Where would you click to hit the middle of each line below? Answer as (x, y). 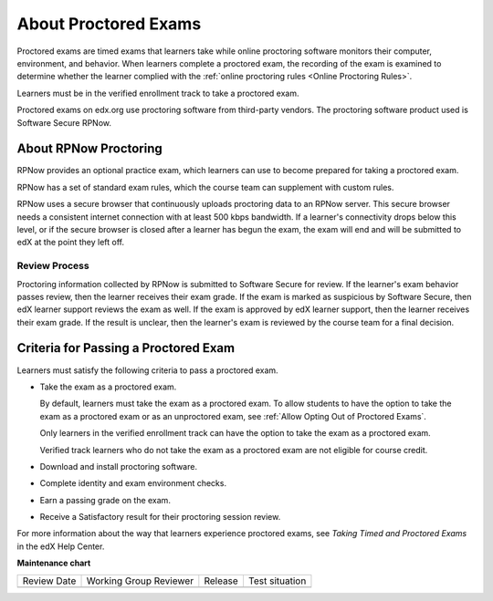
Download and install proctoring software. (119, 466)
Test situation (277, 581)
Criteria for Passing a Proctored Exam (126, 348)
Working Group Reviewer (140, 581)
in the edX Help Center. (61, 546)
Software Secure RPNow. (64, 122)
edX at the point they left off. (71, 243)
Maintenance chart (54, 563)
